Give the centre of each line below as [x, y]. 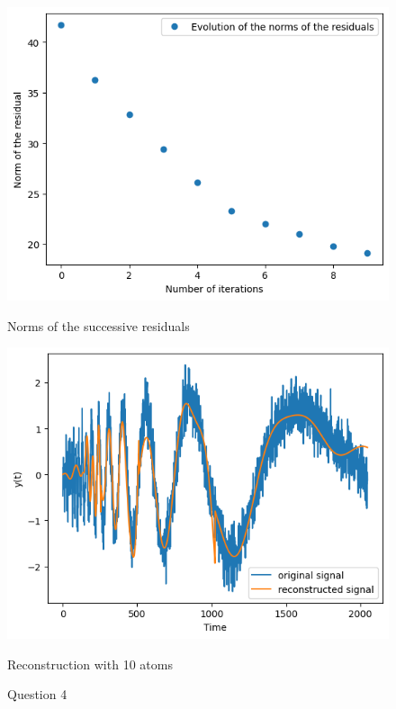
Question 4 [37, 694]
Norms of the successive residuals [99, 325]
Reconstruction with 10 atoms [90, 664]
